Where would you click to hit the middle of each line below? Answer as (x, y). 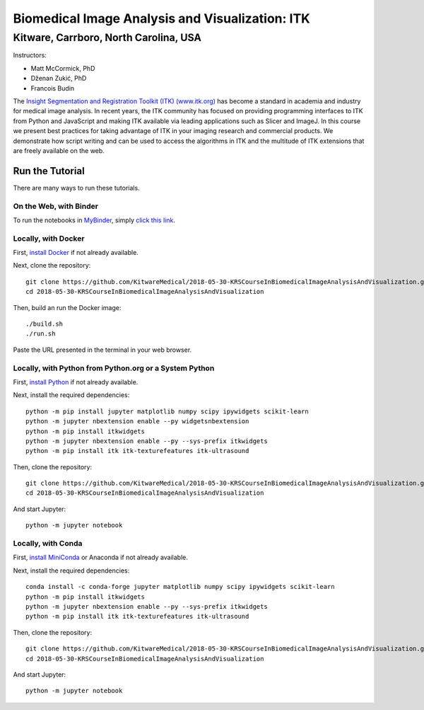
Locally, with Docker (49, 239)
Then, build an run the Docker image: (67, 307)
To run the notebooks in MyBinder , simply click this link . (94, 220)
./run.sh (41, 334)
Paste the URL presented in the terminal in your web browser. (102, 350)
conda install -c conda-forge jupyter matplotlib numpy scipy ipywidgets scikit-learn (180, 587)
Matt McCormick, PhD (63, 68)
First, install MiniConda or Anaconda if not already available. (101, 557)
